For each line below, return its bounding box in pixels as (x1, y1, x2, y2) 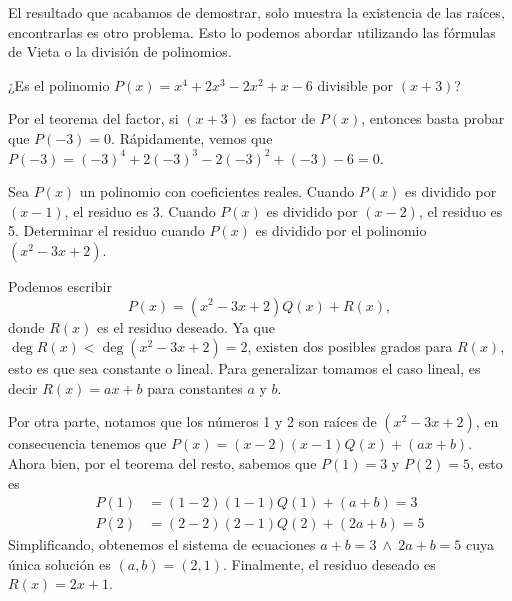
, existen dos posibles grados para (247, 336, 453, 357)
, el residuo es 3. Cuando (64, 200, 216, 221)
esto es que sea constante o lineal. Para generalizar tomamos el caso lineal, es (8, 358, 481, 379)
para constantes (147, 377, 243, 398)
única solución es (8, 553, 111, 574)
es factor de (244, 108, 316, 129)
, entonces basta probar (361, 108, 505, 129)
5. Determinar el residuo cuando (8, 220, 205, 241)
